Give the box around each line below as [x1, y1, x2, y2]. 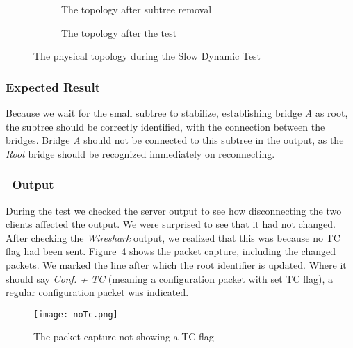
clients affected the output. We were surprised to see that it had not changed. [6, 217, 336, 231]
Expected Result [6, 78, 101, 95]
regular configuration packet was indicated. [6, 285, 189, 299]
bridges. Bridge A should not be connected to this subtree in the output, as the [6, 133, 344, 147]
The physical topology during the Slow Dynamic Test [33, 49, 261, 63]
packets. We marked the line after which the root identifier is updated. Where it [6, 257, 347, 272]
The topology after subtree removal [61, 2, 212, 16]
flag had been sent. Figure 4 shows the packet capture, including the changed [6, 244, 336, 258]
